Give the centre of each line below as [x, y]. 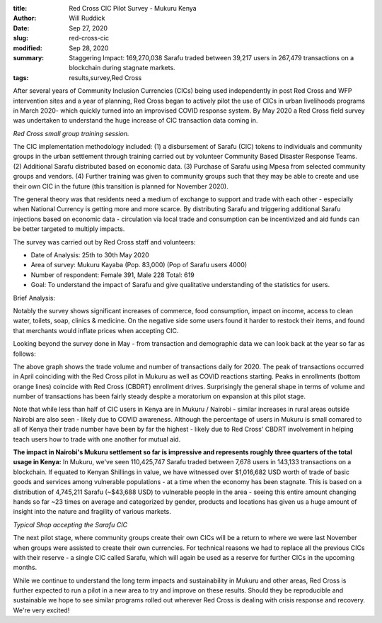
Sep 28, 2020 [89, 48]
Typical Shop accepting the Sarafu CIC [70, 524]
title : [20, 8]
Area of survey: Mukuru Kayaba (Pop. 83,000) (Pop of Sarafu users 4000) [139, 265]
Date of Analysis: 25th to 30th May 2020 [90, 254]
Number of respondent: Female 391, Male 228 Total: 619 [112, 275]
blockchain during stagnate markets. [122, 68]
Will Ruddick [87, 18]
